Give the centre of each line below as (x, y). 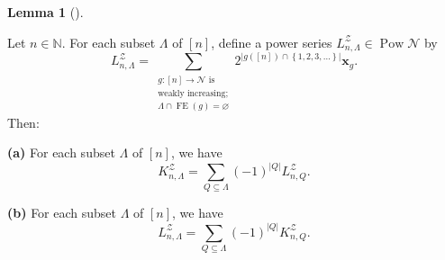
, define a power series (272, 42)
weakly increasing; (193, 94)
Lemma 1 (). (45, 12)
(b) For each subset (62, 213)
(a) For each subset (61, 152)
